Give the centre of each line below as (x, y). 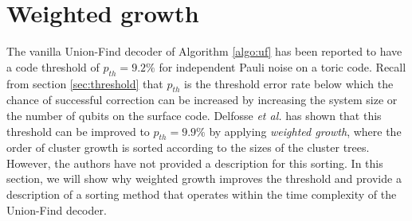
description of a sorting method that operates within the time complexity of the (202, 194)
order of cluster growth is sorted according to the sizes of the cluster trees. (188, 147)
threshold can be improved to (78, 131)
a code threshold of (53, 66)
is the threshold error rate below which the (289, 83)
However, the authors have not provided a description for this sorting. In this (195, 163)
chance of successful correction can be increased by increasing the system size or (202, 100)
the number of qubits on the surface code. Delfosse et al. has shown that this (194, 115)
